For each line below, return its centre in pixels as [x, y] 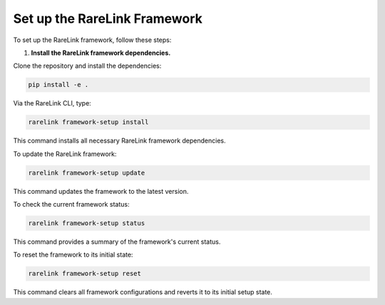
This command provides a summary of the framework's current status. [117, 242]
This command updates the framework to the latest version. [101, 191]
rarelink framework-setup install [88, 122]
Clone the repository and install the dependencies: [87, 66]
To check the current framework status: [71, 205]
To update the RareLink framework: [65, 154]
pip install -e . [58, 85]
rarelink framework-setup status [87, 223]
